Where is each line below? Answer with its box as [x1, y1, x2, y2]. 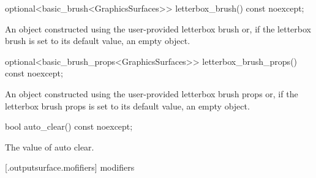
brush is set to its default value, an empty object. [5, 34, 190, 47]
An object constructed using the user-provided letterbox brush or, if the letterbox [5, 22, 311, 35]
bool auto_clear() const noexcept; [5, 120, 133, 133]
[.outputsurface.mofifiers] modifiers [5, 161, 135, 174]
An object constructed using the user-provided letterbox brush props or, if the [5, 87, 298, 100]
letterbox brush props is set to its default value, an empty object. [5, 99, 250, 112]
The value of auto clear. [5, 140, 94, 153]
